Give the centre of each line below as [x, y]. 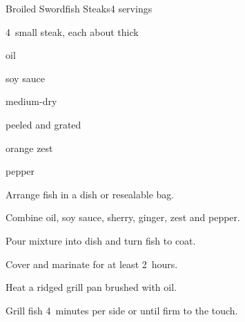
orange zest [29, 148]
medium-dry [31, 101]
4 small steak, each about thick [72, 31]
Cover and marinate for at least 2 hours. [92, 264]
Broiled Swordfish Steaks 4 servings [79, 8]
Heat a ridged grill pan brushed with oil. [91, 287]
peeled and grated [43, 124]
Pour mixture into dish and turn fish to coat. [101, 240]
